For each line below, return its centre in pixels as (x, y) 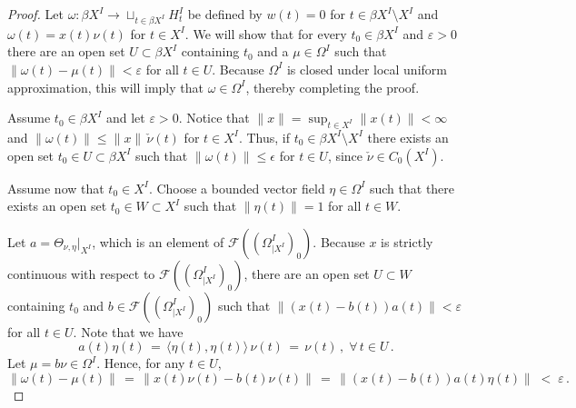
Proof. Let (35, 14)
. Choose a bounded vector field (237, 188)
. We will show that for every (266, 33)
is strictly (407, 241)
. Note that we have (128, 331)
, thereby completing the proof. (333, 87)
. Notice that (214, 118)
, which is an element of (158, 241)
